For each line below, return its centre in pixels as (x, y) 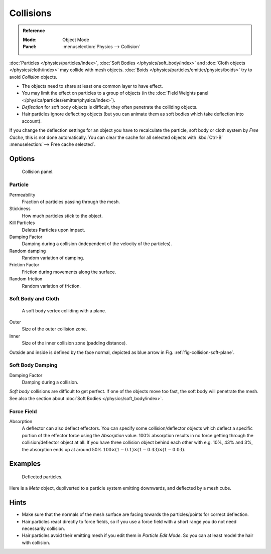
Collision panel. (38, 172)
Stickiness (20, 209)
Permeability (22, 195)
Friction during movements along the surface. (69, 272)
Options (22, 159)
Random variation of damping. (53, 258)
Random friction (26, 279)
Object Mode (76, 40)
